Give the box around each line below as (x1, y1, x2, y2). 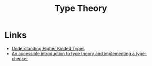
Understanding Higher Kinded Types (11, 45, 85, 51)
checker (11, 55, 29, 61)
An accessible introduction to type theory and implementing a (11, 51, 135, 56)
